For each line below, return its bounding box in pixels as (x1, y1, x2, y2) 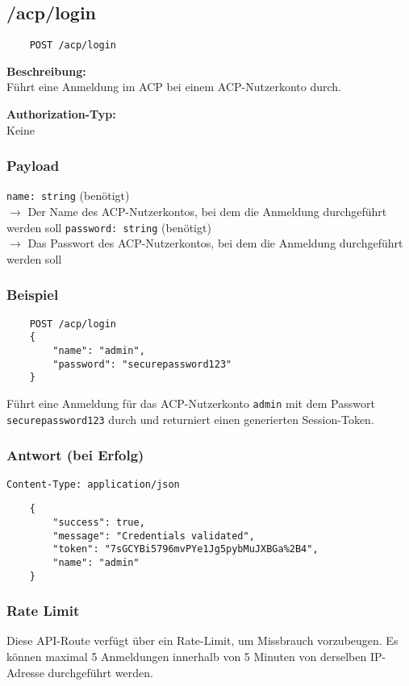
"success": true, (52, 516, 145, 528)
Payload (6, 156, 60, 176)
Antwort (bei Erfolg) (6, 445, 144, 465)
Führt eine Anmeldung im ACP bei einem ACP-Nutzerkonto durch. (6, 78, 341, 95)
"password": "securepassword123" (52, 358, 232, 370)
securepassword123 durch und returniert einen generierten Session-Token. (6, 410, 374, 427)
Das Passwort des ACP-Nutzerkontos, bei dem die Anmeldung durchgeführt (27, 235, 403, 252)
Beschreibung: (6, 62, 86, 79)
